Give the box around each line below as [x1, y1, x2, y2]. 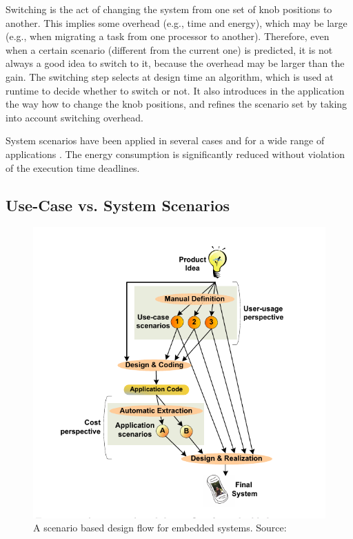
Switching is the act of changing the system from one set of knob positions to [6, 2, 332, 16]
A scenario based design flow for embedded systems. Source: [33, 520, 287, 535]
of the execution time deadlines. [6, 160, 140, 175]
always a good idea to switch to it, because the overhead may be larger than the [6, 56, 345, 70]
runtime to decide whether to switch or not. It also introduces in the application [6, 83, 345, 97]
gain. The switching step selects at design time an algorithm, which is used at [6, 69, 334, 84]
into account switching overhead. [6, 110, 144, 124]
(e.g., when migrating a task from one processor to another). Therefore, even [6, 29, 330, 43]
